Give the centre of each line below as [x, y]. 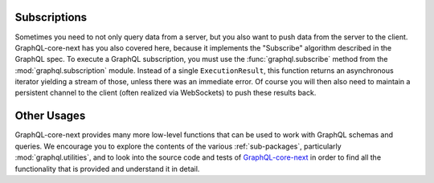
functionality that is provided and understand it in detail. [107, 169]
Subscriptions [51, 17]
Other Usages [50, 116]
